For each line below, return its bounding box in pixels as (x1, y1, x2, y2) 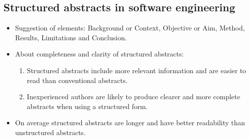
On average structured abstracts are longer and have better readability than (15, 117, 245, 128)
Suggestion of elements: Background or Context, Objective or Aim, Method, (15, 23, 245, 33)
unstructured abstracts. (15, 127, 86, 137)
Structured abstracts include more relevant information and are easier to (27, 65, 246, 75)
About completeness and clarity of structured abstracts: (15, 49, 184, 59)
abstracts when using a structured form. (27, 101, 148, 111)
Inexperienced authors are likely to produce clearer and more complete (27, 91, 240, 102)
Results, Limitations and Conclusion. (15, 32, 127, 42)
